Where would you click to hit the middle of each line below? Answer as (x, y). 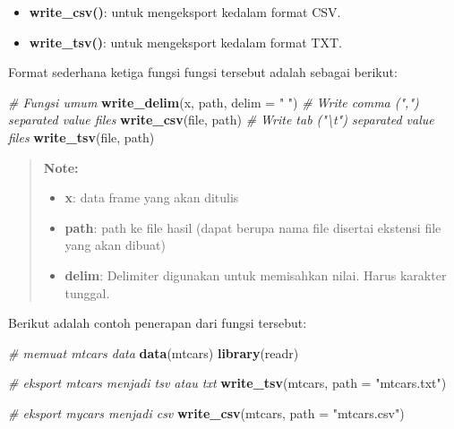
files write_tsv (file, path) (81, 137)
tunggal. (87, 292)
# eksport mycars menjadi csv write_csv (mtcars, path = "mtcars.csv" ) (206, 412)
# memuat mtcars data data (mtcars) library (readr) (154, 352)
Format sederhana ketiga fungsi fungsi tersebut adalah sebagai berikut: (203, 72)
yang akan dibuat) (116, 245)
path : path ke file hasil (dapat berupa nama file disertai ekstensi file (253, 227)
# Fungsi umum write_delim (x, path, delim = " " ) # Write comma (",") (214, 102)
